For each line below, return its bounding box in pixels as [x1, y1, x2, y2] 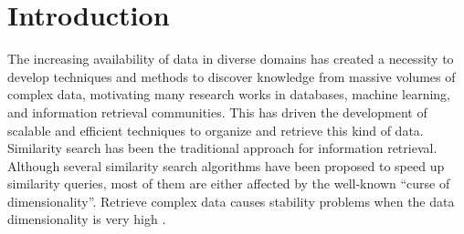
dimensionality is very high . [7, 209, 166, 229]
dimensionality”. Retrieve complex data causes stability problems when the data [7, 191, 455, 210]
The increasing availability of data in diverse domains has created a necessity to [7, 49, 454, 68]
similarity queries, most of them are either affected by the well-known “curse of [7, 174, 450, 193]
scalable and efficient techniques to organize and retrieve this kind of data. [7, 120, 424, 139]
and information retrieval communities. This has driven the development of [7, 102, 427, 121]
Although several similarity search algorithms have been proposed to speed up [7, 156, 445, 175]
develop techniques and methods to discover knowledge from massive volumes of [7, 66, 456, 86]
